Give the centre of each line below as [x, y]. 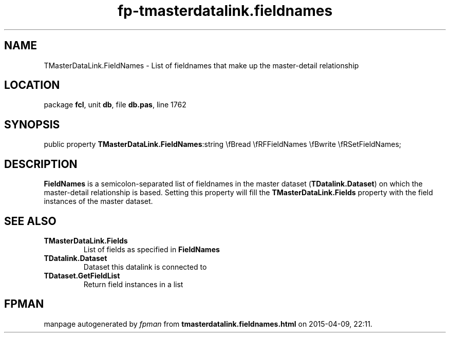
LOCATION [32, 85]
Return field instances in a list [133, 284]
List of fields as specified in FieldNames [152, 249]
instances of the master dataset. [98, 201]
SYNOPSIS [32, 124]
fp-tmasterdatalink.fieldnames [225, 11]
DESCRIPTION [41, 164]
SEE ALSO [30, 221]
